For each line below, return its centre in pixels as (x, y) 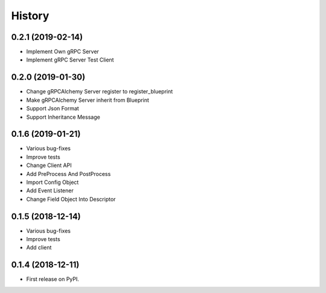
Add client (39, 248)
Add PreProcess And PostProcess (69, 174)
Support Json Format (53, 109)
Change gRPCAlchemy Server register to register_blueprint (100, 92)
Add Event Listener (50, 191)
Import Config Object (53, 182)
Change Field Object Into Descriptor (71, 199)
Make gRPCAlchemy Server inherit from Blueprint (88, 100)
